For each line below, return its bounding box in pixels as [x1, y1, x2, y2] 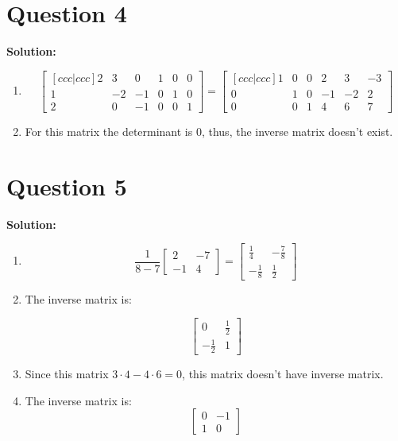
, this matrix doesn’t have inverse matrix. [182, 366, 384, 382]
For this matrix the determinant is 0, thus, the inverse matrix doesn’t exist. [25, 122, 393, 139]
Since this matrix [25, 366, 109, 382]
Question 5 [6, 169, 127, 202]
